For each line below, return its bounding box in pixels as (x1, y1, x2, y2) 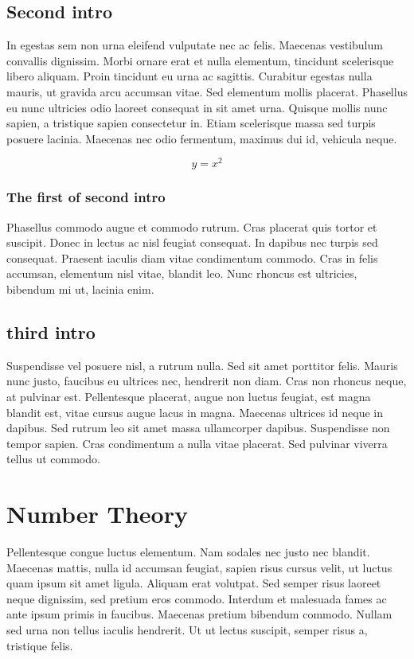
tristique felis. (6, 637, 73, 653)
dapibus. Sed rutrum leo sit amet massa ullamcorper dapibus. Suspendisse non (6, 419, 390, 436)
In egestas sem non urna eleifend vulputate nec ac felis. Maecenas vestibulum (6, 37, 383, 53)
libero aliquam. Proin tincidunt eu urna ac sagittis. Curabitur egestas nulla (6, 68, 373, 84)
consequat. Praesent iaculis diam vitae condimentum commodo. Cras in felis (6, 249, 378, 266)
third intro (6, 320, 96, 345)
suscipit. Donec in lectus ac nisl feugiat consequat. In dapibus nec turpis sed (6, 234, 378, 251)
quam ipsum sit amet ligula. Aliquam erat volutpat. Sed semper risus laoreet (6, 575, 381, 591)
